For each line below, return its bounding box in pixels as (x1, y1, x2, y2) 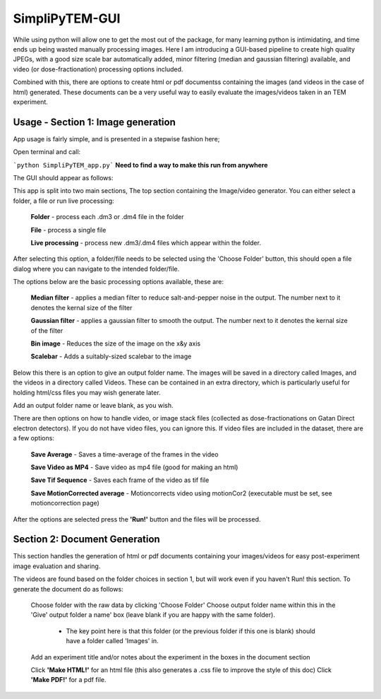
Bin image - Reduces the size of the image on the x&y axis (30, 339, 201, 348)
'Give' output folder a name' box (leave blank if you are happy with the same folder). (30, 611, 275, 619)
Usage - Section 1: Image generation (13, 116, 176, 128)
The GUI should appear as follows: (13, 173, 114, 182)
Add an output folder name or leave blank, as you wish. (13, 401, 174, 409)
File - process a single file (30, 225, 107, 234)
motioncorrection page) (30, 499, 100, 507)
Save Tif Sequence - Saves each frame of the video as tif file (30, 476, 210, 484)
